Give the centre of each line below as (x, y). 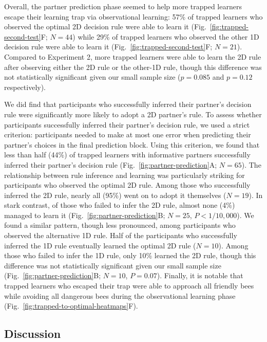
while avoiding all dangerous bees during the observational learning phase (120, 295)
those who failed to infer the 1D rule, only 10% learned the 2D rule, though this (130, 255)
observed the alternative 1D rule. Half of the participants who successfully (121, 235)
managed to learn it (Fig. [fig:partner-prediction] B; (85, 215)
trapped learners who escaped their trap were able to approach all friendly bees (129, 286)
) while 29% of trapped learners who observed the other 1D (166, 36)
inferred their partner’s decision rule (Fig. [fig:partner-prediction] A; (111, 164)
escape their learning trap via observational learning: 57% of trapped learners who (133, 16)
